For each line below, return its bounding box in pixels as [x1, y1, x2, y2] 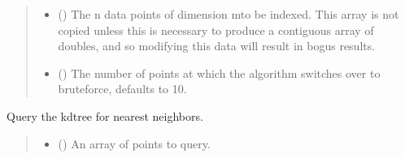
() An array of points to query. [58, 135, 211, 152]
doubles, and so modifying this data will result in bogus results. [58, 37, 376, 54]
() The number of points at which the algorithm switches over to [58, 64, 381, 81]
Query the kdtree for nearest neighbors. [7, 107, 203, 124]
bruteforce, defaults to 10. [58, 80, 187, 97]
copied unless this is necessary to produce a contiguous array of [58, 21, 374, 38]
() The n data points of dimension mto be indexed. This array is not [58, 6, 399, 22]
